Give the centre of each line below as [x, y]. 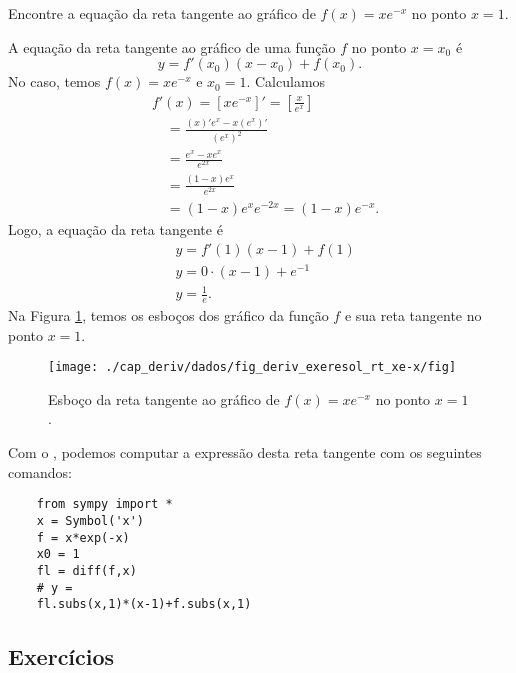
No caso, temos [54, 81]
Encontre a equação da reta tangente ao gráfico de [162, 13]
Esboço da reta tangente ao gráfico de [164, 398]
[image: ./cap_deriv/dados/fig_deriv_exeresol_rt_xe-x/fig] [252, 367]
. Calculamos [286, 81]
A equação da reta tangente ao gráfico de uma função [172, 46]
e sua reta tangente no [413, 315]
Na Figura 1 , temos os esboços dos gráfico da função [168, 315]
